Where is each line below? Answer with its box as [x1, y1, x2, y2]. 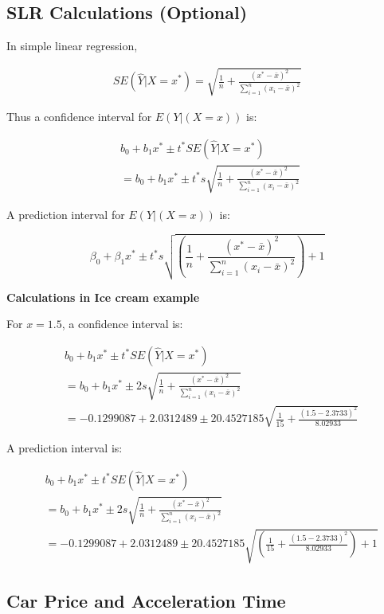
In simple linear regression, [6, 37, 138, 54]
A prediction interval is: [6, 440, 123, 456]
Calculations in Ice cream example [6, 288, 200, 305]
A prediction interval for [6, 205, 125, 222]
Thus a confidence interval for [6, 108, 152, 125]
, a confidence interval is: [61, 315, 183, 332]
